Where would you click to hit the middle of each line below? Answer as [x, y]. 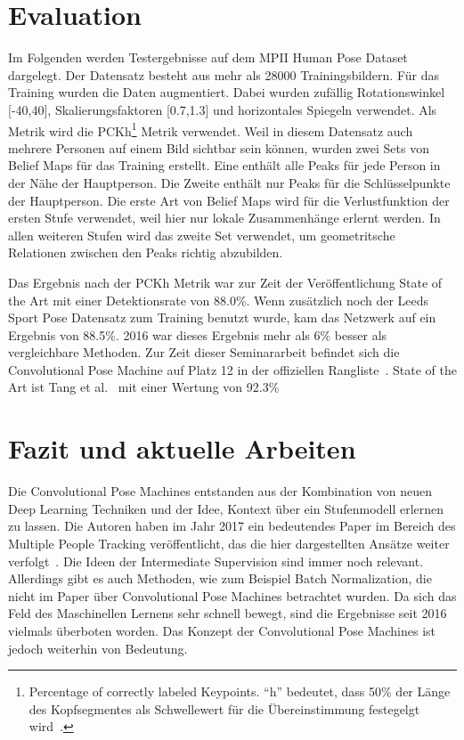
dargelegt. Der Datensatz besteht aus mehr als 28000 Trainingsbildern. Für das [224, 74]
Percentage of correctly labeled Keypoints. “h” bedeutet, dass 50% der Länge [240, 691]
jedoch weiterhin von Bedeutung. [98, 648]
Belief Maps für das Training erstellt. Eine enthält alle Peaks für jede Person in [224, 165]
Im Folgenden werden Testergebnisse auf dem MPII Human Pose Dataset [208, 57]
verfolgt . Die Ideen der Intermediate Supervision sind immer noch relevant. [216, 561]
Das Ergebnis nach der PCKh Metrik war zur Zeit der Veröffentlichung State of [225, 282]
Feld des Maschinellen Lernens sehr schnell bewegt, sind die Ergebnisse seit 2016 [228, 613]
